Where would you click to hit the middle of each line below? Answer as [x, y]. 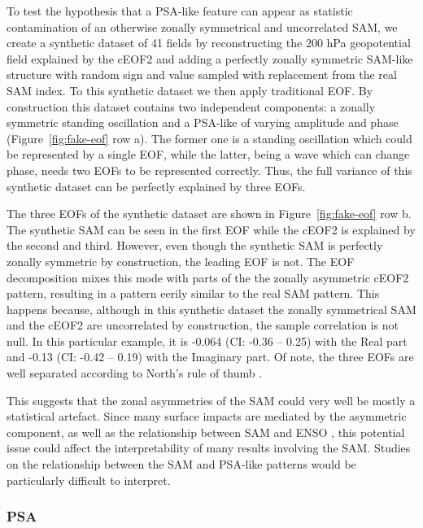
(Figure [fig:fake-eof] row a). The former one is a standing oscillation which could [209, 138]
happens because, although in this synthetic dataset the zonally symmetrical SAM [211, 309]
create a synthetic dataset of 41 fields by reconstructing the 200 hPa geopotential [209, 43]
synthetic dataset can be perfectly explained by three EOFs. [156, 186]
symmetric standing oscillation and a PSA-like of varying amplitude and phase [203, 122]
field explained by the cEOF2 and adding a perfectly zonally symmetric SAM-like [210, 58]
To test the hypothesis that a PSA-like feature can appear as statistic [180, 11]
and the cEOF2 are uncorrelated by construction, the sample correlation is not [203, 325]
